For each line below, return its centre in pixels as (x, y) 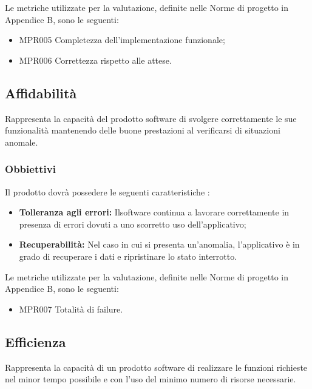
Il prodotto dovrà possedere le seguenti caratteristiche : (107, 191)
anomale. (22, 142)
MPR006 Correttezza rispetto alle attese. (95, 60)
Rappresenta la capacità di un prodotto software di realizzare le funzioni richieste (156, 367)
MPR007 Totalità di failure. (71, 309)
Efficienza (36, 341)
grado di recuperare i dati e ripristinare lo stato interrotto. (128, 256)
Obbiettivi (30, 169)
